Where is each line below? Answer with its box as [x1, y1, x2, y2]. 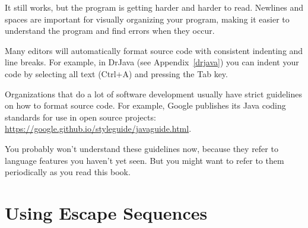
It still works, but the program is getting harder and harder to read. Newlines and [5, 1, 304, 13]
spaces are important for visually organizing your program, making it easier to [5, 12, 290, 25]
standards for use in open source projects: [5, 110, 156, 123]
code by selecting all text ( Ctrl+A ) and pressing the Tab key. [5, 67, 228, 80]
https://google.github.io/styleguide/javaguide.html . [5, 122, 192, 135]
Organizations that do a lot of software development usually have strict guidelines [5, 87, 303, 100]
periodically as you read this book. [5, 166, 131, 178]
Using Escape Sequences [5, 200, 208, 224]
